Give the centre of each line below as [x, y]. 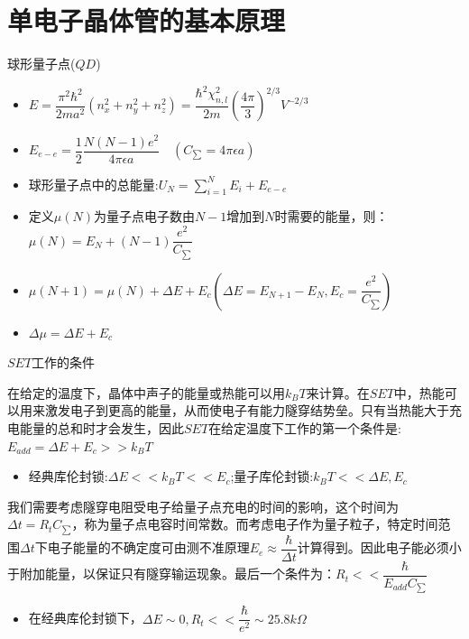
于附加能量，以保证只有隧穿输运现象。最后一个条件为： [171, 574]
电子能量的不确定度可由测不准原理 [148, 547]
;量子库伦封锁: [272, 476]
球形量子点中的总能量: [93, 184]
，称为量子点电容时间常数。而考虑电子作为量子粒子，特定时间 [255, 524]
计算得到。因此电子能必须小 [379, 547]
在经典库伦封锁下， [85, 618]
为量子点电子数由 [144, 216]
